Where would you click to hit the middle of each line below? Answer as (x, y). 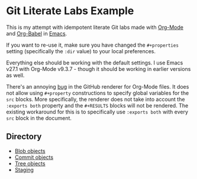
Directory (24, 137)
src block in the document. (39, 118)
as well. (15, 75)
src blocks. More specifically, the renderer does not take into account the (96, 99)
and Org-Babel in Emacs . (37, 33)
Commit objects (34, 157)
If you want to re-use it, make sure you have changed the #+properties (93, 45)
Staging (24, 170)
